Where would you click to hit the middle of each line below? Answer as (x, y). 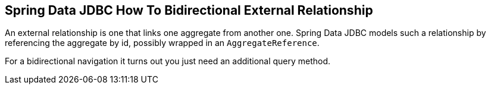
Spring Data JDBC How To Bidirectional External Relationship (189, 10)
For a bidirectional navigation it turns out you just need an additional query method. (168, 61)
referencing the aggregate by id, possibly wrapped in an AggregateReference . (162, 43)
